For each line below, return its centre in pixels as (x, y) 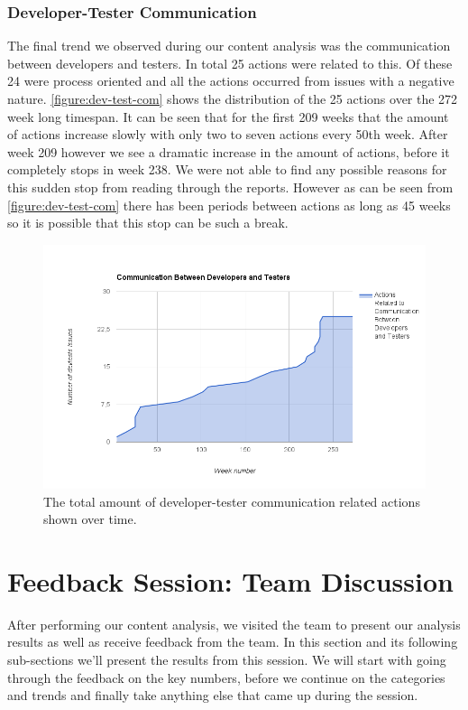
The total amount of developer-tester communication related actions (232, 501)
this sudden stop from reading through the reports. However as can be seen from (230, 187)
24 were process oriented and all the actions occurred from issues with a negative (231, 81)
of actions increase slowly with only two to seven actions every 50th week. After (228, 134)
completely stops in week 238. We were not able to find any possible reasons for (227, 169)
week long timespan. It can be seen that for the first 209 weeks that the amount (228, 116)
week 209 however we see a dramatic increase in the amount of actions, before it (229, 151)
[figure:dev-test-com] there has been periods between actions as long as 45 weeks (229, 205)
